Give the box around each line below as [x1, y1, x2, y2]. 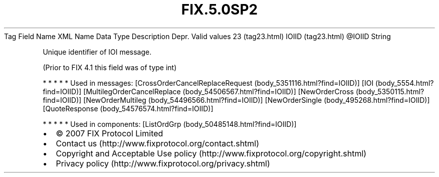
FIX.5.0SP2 [181, 1, 258, 18]
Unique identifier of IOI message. [43, 47, 152, 56]
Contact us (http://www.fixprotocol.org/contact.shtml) [56, 138, 260, 148]
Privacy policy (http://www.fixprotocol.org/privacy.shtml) [56, 158, 270, 168]
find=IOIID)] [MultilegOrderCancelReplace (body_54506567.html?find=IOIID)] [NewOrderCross [43, 87, 354, 96]
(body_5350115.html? [355, 87, 424, 96]
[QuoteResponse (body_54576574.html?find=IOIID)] [43, 104, 213, 113]
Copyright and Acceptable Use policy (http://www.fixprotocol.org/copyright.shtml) [56, 148, 367, 158]
